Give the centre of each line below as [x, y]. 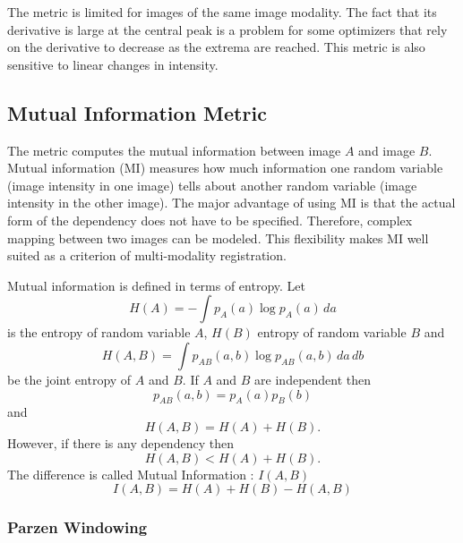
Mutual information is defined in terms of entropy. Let [157, 285]
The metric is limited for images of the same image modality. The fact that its [222, 12]
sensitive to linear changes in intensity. [113, 64]
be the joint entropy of [69, 379]
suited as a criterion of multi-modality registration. [147, 255]
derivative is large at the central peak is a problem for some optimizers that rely [227, 29]
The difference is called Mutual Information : [131, 474]
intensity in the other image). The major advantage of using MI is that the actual [231, 203]
